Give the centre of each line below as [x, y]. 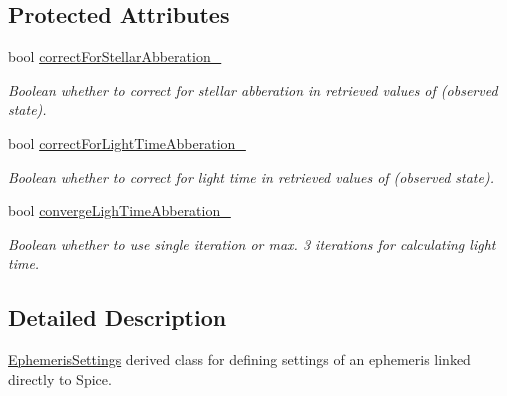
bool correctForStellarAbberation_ [115, 56]
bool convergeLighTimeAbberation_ [119, 210]
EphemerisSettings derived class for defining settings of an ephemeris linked [239, 359]
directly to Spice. [60, 378]
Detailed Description [117, 317]
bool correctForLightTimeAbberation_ [127, 142]
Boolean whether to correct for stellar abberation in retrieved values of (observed [253, 89]
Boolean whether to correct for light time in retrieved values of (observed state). [251, 176]
